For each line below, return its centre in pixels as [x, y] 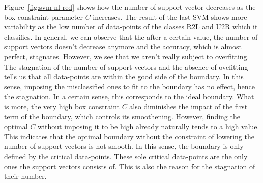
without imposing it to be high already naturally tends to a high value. [149, 126]
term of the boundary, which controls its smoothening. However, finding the [122, 116]
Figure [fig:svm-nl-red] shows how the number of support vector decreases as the [130, 7]
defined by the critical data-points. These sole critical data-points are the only [126, 156]
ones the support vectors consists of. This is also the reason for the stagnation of [130, 166]
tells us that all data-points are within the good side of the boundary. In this [124, 77]
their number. [25, 176]
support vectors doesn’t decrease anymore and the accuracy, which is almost [123, 47]
